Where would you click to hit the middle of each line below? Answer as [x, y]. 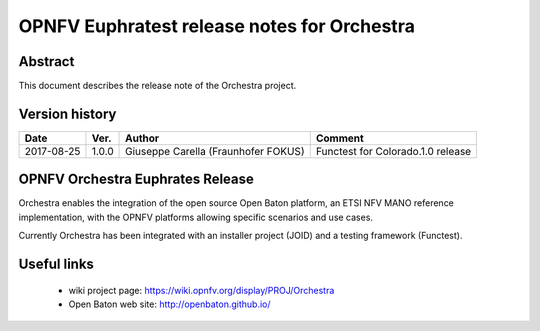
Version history [67, 113]
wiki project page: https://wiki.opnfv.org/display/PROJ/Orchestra [201, 290]
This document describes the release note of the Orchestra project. [157, 86]
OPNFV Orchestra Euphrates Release [136, 179]
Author [142, 138]
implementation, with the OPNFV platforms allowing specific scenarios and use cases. [196, 217]
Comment [339, 138]
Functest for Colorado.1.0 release [393, 151]
